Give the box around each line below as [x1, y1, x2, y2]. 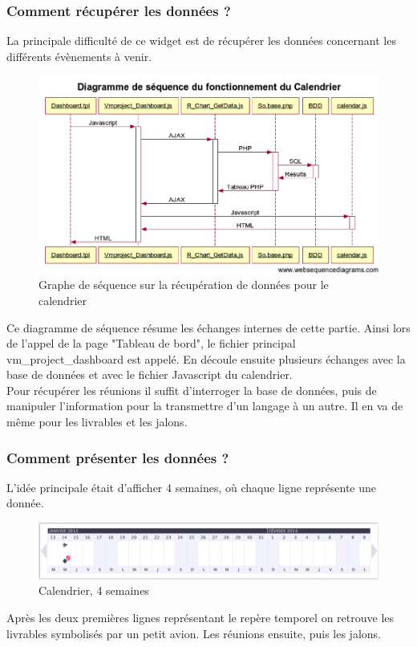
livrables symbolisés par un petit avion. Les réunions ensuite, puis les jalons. [6, 625, 381, 641]
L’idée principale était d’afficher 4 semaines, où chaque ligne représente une [6, 478, 376, 495]
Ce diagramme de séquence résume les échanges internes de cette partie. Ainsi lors [6, 319, 411, 336]
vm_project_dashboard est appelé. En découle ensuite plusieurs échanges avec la [6, 350, 406, 367]
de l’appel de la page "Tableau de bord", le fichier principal [6, 335, 296, 352]
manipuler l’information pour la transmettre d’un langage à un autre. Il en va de [6, 397, 403, 414]
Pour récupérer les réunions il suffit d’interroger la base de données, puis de [6, 381, 377, 398]
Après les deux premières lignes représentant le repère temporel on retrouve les [6, 609, 395, 626]
